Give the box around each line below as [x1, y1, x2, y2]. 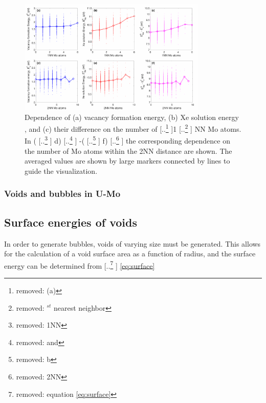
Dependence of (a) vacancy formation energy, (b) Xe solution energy [25, 111, 239, 122]
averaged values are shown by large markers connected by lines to [25, 155, 230, 166]
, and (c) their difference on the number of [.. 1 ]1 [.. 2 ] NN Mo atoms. [25, 122, 241, 134]
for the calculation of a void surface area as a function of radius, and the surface [4, 248, 256, 259]
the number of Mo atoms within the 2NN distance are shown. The [25, 145, 232, 156]
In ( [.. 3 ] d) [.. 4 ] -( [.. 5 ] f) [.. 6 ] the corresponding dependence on [25, 134, 230, 146]
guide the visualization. [25, 165, 98, 176]
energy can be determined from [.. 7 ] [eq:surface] [4, 258, 155, 271]
